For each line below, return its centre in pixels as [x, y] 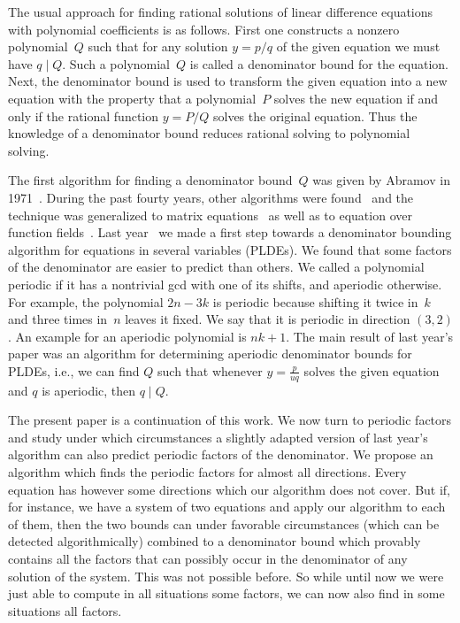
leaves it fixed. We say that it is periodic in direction [268, 319]
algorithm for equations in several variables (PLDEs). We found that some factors [230, 249]
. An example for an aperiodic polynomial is [127, 336]
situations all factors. [65, 610]
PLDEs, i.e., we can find [74, 370]
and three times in [58, 319]
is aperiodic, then [89, 390]
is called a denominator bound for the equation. [319, 63]
